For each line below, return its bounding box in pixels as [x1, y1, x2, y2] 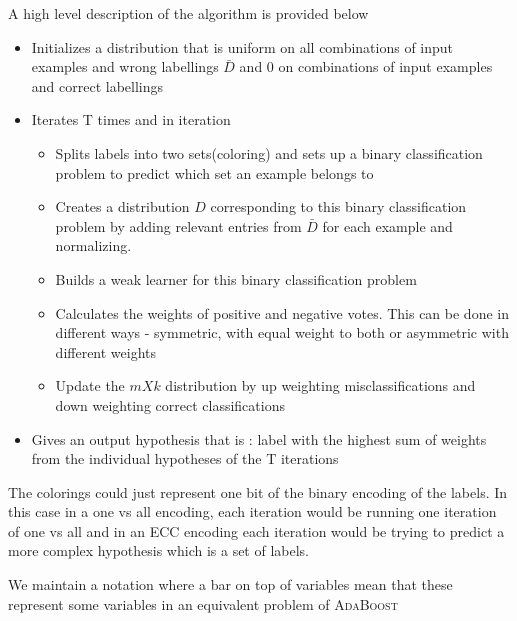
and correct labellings [31, 75, 164, 96]
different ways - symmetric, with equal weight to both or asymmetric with [55, 322, 509, 343]
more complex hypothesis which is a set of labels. [8, 540, 309, 561]
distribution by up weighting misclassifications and [165, 375, 476, 396]
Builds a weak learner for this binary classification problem [55, 268, 417, 289]
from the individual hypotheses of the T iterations [31, 448, 339, 469]
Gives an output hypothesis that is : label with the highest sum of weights [31, 428, 487, 449]
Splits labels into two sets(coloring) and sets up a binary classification [55, 142, 483, 163]
